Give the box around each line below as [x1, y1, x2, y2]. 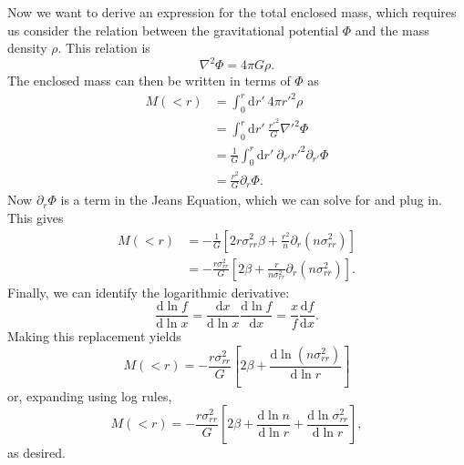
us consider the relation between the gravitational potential [7, 20, 339, 39]
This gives [7, 207, 64, 227]
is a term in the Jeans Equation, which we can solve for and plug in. [60, 190, 442, 209]
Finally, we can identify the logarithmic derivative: [7, 282, 290, 301]
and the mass [355, 20, 429, 39]
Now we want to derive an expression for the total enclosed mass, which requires [7, 3, 457, 21]
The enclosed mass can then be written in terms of [7, 71, 291, 90]
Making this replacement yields [7, 327, 181, 346]
